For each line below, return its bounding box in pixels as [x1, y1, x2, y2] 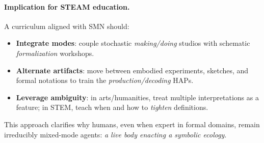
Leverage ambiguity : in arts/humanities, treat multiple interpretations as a [16, 92, 259, 102]
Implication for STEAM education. [4, 1, 130, 12]
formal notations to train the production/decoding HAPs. [16, 75, 194, 85]
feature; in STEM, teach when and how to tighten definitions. [16, 102, 208, 112]
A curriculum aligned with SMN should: [4, 20, 129, 31]
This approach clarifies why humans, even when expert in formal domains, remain [4, 119, 260, 129]
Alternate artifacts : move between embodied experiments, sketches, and [16, 65, 249, 75]
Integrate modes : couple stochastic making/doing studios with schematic [16, 38, 250, 48]
